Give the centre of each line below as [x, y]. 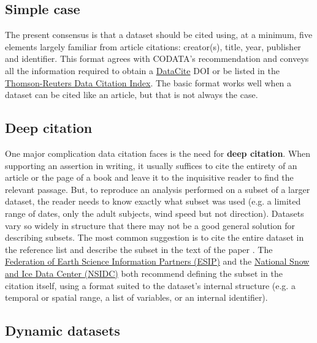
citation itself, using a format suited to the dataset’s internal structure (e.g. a [150, 285]
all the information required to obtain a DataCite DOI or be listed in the [142, 70]
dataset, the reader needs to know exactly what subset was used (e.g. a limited [153, 201]
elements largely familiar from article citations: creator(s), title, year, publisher [153, 46]
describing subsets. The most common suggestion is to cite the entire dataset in [155, 237]
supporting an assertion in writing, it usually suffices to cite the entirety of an [151, 165]
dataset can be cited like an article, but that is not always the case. [132, 95]
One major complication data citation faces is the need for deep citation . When [158, 153]
